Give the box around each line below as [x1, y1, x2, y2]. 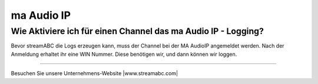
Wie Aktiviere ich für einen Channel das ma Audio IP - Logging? [11, 26, 264, 36]
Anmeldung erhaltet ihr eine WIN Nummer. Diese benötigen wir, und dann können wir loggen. [11, 51, 237, 58]
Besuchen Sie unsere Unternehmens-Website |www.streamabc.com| [11, 70, 178, 77]
